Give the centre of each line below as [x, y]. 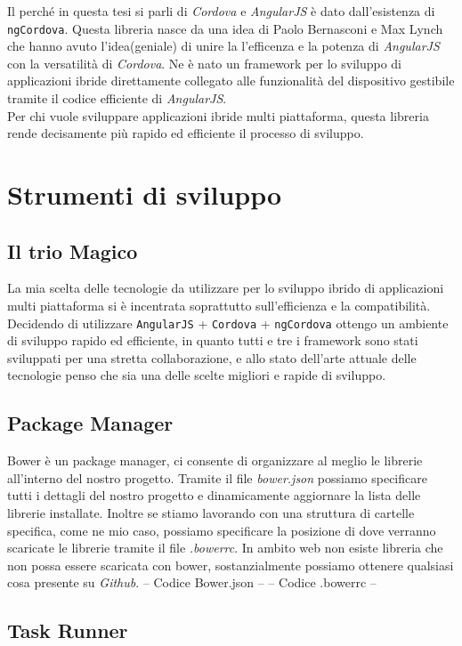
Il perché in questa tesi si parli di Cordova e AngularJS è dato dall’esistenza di [221, 11]
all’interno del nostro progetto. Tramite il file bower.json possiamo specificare [217, 477]
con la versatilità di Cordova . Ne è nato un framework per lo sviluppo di [205, 63]
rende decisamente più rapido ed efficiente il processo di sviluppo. [186, 133]
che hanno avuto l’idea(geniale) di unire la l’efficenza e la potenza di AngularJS [223, 46]
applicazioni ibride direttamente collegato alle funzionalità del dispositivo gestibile [231, 81]
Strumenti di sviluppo [145, 194]
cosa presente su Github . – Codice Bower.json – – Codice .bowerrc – [192, 582]
